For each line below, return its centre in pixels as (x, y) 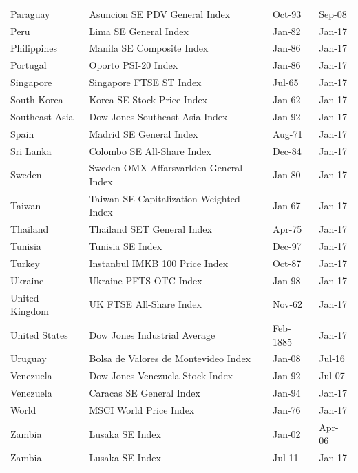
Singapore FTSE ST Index (145, 82)
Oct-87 (287, 263)
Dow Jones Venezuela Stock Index (161, 376)
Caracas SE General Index (145, 393)
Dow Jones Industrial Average (152, 334)
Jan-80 (286, 175)
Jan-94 (286, 393)
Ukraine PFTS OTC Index (146, 280)
